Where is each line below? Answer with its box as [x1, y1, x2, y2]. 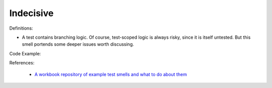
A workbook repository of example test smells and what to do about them [34, 71, 187, 77]
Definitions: [9, 25, 33, 31]
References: [9, 60, 35, 66]
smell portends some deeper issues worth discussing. [22, 41, 134, 47]
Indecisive [9, 8, 54, 19]
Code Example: [9, 50, 41, 56]
